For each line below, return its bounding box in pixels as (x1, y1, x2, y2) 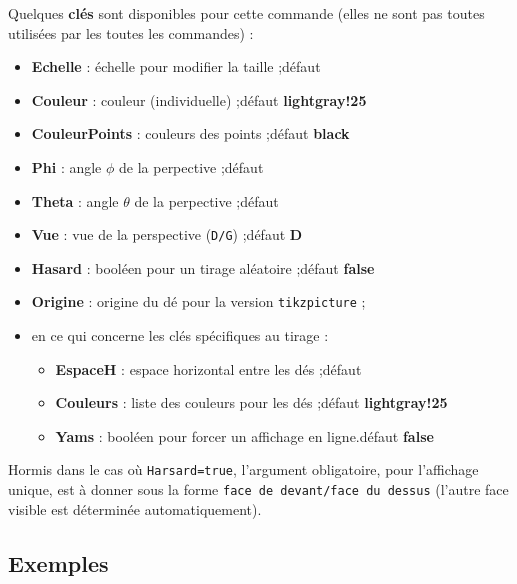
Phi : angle (31, 156, 102, 177)
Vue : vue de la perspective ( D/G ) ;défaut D (31, 224, 303, 245)
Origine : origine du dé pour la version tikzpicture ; (31, 291, 366, 312)
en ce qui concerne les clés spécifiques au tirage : (31, 325, 329, 346)
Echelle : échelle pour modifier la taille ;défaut (31, 56, 321, 77)
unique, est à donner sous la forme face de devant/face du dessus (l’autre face (8, 479, 509, 500)
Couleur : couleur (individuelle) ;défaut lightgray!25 (31, 89, 367, 110)
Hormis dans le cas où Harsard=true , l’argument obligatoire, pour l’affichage (8, 459, 479, 480)
